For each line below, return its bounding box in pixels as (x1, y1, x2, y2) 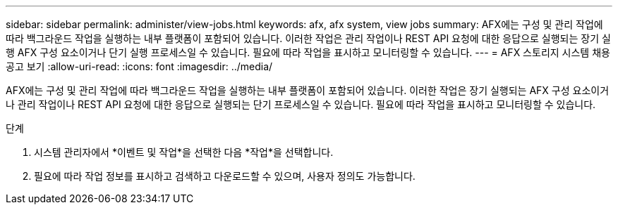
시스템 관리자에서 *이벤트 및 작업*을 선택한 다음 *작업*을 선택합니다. (34, 146, 334, 158)
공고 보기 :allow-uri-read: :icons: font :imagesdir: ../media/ (6, 60, 273, 72)
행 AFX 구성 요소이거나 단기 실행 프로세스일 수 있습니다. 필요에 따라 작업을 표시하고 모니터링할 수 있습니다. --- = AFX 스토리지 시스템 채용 (6, 46, 610, 58)
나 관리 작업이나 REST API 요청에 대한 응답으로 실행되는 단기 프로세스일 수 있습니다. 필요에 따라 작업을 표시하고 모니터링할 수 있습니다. (6, 98, 596, 110)
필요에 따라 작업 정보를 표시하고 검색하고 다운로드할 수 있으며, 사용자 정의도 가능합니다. (34, 170, 416, 182)
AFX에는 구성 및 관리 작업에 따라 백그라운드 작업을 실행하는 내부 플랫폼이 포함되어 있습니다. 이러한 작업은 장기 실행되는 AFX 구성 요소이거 (6, 84, 610, 96)
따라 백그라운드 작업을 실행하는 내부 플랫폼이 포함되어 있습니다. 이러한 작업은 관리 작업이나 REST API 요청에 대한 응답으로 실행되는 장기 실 (6, 32, 611, 44)
